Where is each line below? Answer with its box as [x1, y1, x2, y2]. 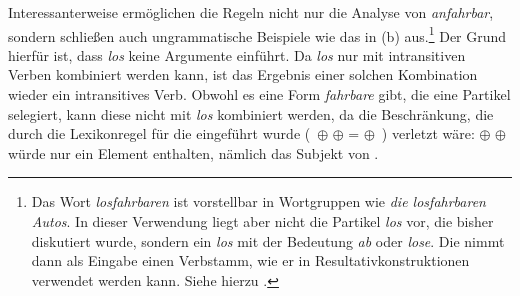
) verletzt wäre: [381, 123, 475, 144]
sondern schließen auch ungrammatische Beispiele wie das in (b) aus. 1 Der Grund [8, 22, 507, 46]
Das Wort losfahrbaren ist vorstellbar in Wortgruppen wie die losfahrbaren [31, 191, 486, 212]
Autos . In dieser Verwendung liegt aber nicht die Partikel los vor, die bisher [31, 211, 494, 231]
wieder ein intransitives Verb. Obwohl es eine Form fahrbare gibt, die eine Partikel [8, 84, 511, 105]
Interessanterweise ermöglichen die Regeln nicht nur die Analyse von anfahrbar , [8, 2, 494, 22]
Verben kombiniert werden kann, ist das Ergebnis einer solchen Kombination [8, 64, 478, 85]
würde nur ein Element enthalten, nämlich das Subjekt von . [8, 142, 379, 163]
